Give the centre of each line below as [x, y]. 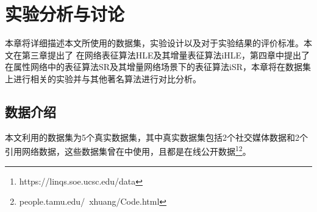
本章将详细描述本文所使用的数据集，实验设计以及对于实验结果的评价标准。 [154, 43]
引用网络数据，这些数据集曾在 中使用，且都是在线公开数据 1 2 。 [128, 150]
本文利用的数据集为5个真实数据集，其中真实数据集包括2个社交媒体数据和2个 [156, 137]
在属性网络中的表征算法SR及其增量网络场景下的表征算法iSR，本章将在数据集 [158, 67]
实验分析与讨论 [65, 14]
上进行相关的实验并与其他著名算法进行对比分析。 [103, 78]
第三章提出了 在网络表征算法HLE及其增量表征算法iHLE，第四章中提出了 [166, 55]
